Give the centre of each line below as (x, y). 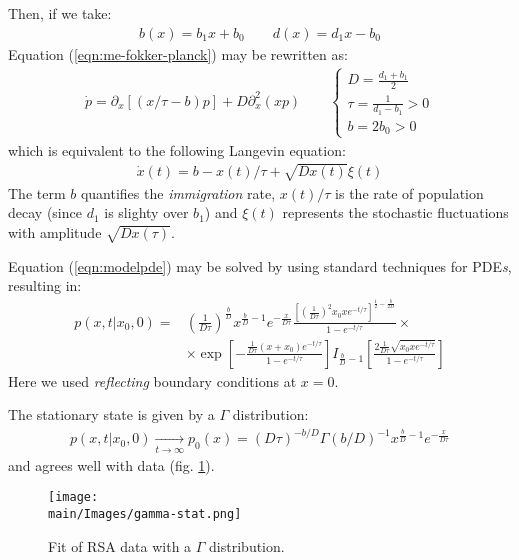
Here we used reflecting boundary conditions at (152, 380)
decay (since (45, 212)
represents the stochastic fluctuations (395, 212)
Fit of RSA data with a (120, 545)
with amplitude (55, 231)
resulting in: (45, 285)
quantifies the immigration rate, (178, 192)
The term (37, 192)
